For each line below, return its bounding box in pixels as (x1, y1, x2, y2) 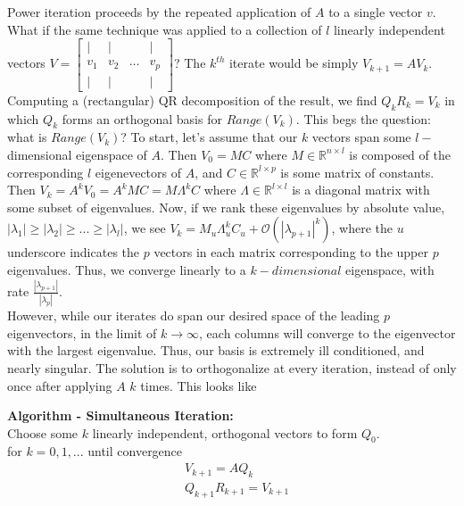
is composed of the (349, 145, 451, 163)
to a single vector (328, 3, 423, 21)
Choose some (7, 423, 79, 442)
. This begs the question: (295, 109, 431, 128)
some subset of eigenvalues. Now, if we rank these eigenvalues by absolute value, (7, 197, 445, 216)
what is (7, 128, 47, 146)
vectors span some (311, 128, 411, 146)
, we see (123, 219, 166, 237)
